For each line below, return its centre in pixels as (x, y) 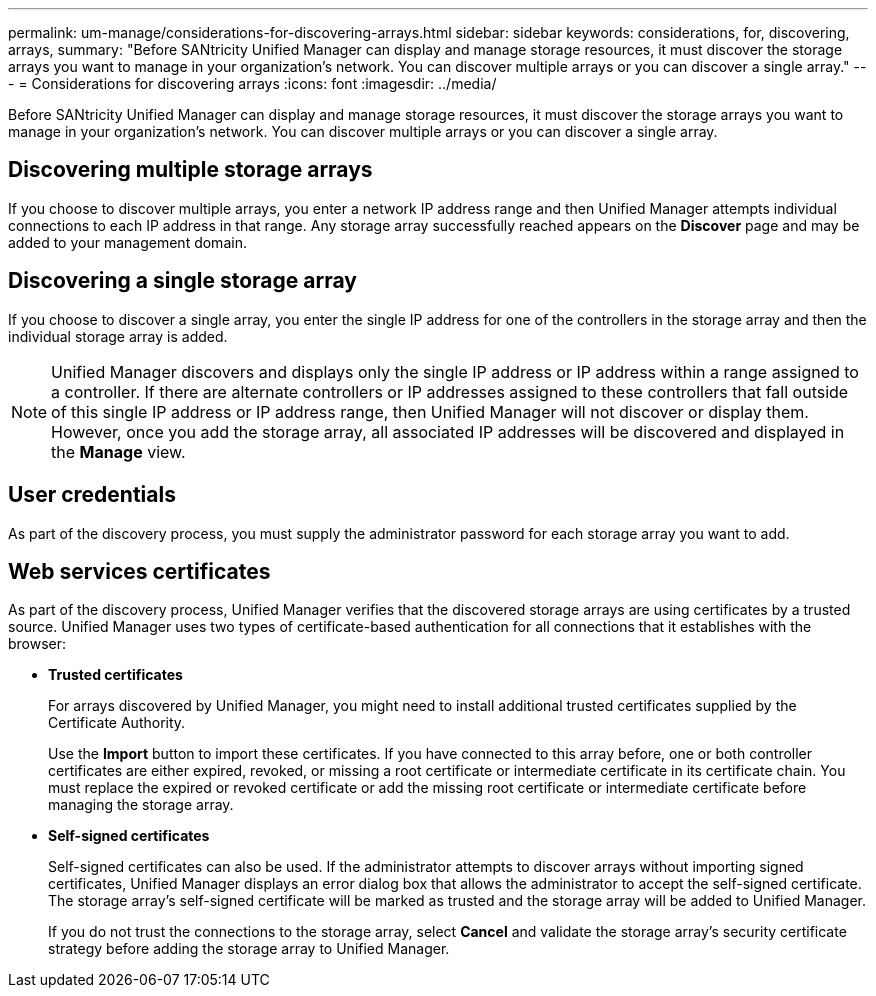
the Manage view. (118, 451)
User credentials (92, 495)
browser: (37, 644)
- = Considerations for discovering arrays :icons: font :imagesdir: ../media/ (252, 83)
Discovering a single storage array (182, 281)
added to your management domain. (127, 242)
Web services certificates (139, 571)
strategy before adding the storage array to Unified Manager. (249, 949)
